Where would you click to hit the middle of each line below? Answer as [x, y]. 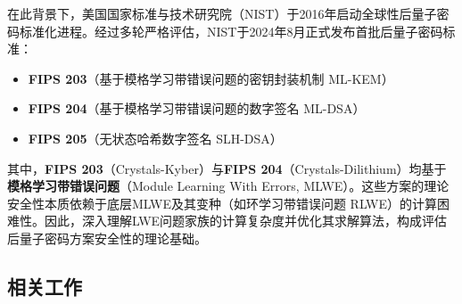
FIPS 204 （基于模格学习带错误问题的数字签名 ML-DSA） [197, 108]
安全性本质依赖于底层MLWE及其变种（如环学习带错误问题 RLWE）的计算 [223, 203]
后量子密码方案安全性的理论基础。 [107, 238]
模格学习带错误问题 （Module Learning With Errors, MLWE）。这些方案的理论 [228, 186]
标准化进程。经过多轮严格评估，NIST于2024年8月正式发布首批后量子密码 [231, 31]
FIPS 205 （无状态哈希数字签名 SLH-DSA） [155, 138]
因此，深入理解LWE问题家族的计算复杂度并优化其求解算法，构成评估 [246, 221]
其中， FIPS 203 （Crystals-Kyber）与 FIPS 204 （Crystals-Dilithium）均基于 [227, 168]
